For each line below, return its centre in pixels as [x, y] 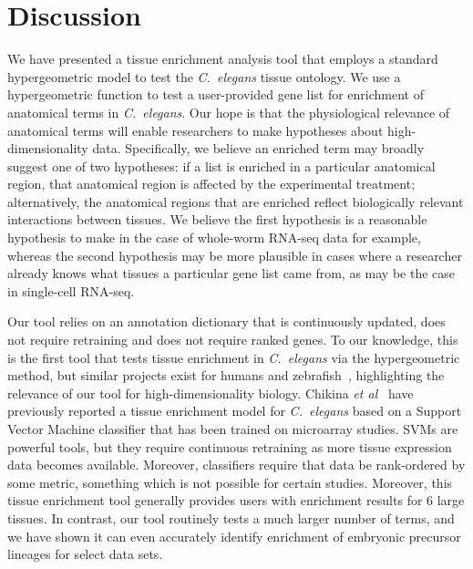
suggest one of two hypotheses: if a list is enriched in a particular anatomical [221, 166]
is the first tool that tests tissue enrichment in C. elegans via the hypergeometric [234, 357]
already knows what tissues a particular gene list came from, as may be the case [231, 273]
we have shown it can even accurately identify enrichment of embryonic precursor [234, 536]
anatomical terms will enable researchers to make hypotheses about [195, 130]
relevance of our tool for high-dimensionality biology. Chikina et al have [211, 393]
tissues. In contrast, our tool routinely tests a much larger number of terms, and [231, 517]
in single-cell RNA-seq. [71, 290]
